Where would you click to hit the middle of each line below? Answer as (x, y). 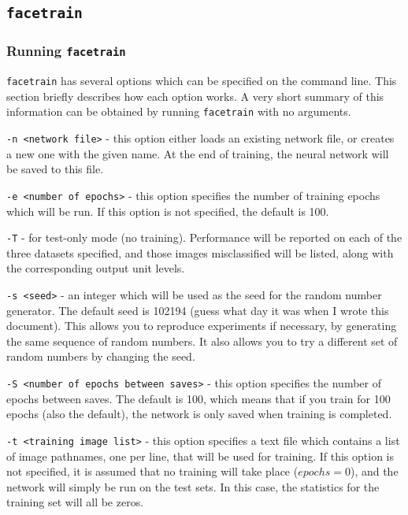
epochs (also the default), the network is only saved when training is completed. (199, 414)
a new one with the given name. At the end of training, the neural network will (198, 153)
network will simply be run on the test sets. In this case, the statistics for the (193, 486)
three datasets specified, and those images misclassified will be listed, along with (200, 252)
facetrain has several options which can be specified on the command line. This (202, 81)
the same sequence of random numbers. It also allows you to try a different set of (202, 341)
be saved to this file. (55, 169)
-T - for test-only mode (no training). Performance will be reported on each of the (204, 237)
